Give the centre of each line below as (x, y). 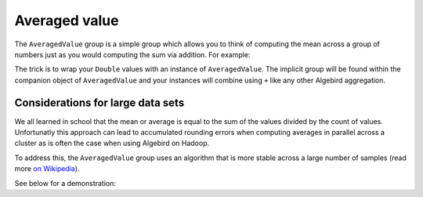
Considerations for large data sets (99, 102)
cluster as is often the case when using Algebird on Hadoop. (112, 143)
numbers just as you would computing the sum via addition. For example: (132, 54)
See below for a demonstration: (65, 183)
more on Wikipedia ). (47, 169)
